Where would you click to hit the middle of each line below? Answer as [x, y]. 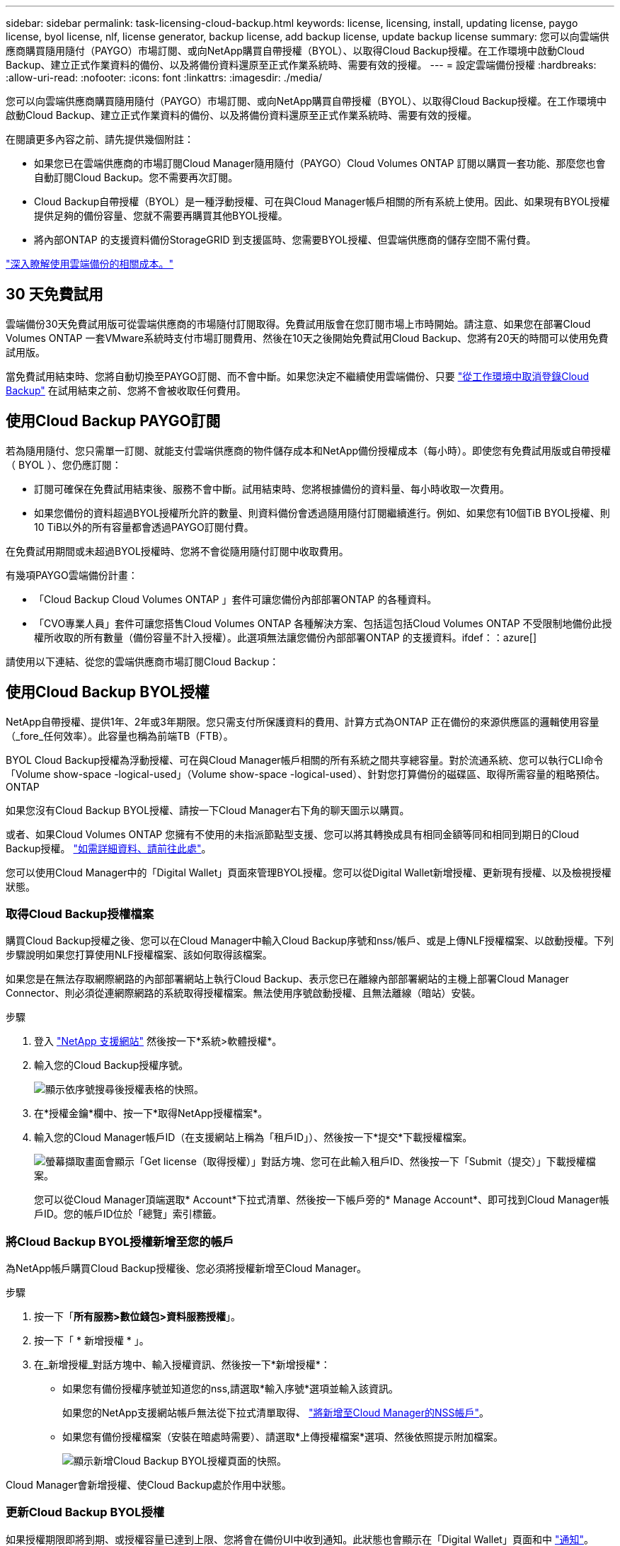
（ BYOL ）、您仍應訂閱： [64, 464]
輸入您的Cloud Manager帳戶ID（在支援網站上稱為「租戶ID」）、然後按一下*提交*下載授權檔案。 [253, 1138]
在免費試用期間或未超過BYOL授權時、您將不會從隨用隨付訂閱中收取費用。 [177, 551]
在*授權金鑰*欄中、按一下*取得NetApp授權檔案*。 [151, 1113]
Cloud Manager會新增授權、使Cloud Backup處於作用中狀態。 [149, 1485]
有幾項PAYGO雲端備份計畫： [72, 575]
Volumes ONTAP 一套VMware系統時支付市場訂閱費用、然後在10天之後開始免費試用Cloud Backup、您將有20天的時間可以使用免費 [307, 338]
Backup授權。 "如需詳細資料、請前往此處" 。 [109, 848]
